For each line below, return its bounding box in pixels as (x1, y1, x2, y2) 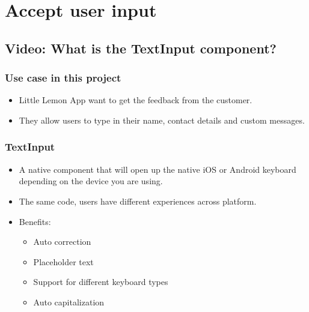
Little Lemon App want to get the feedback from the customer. (19, 94, 252, 106)
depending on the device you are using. (19, 175, 163, 187)
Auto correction (33, 235, 91, 248)
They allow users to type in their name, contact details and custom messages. (19, 113, 305, 126)
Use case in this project (5, 70, 121, 85)
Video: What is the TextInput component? (5, 38, 277, 57)
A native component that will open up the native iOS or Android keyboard (19, 163, 296, 175)
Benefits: (19, 215, 51, 227)
